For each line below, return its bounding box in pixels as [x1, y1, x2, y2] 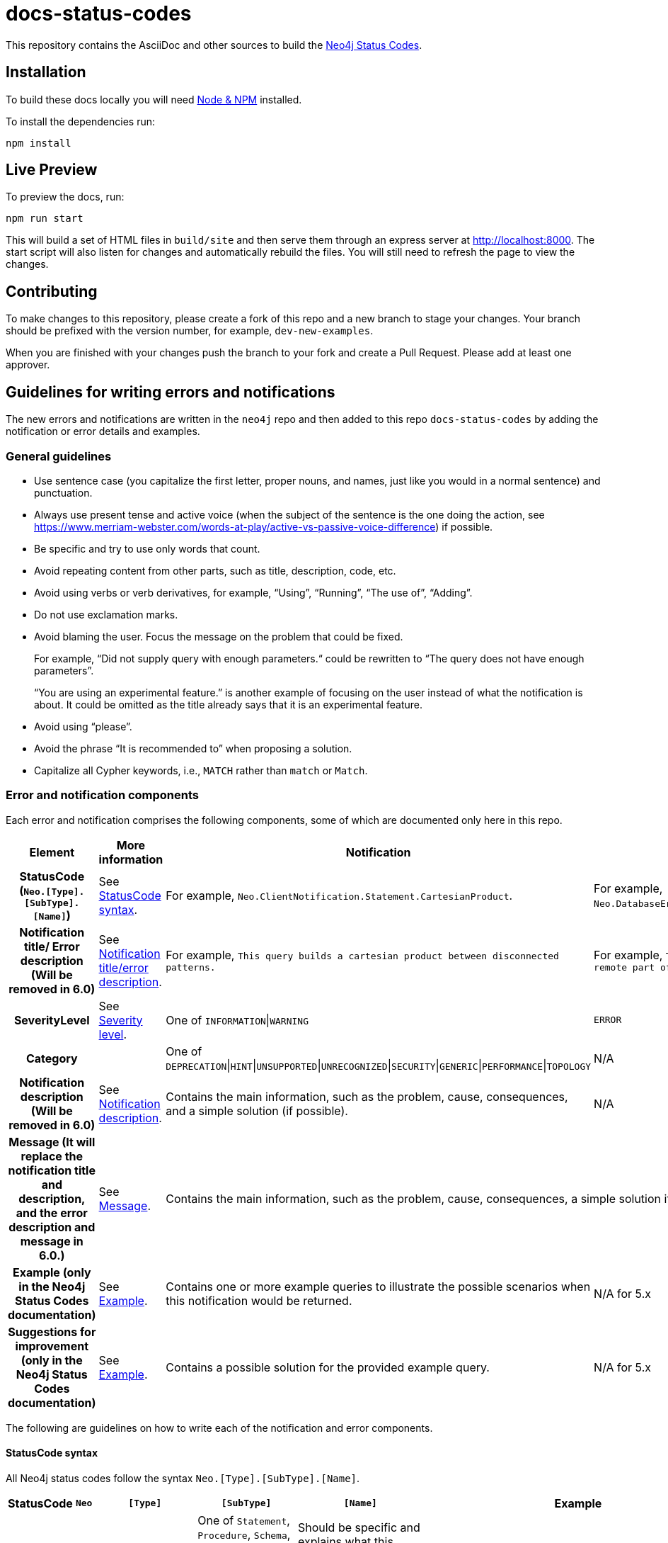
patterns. [166, 962, 216, 973]
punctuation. [34, 486, 93, 499]
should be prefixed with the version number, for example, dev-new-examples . [6, 324, 374, 337]
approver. [6, 358, 50, 371]
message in [20, 1233, 83, 1248]
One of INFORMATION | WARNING [166, 1012, 309, 1027]
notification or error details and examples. [6, 425, 200, 438]
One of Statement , [197, 1513, 290, 1527]
